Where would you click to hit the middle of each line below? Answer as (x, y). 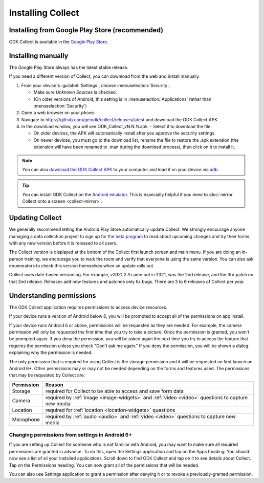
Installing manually (39, 55)
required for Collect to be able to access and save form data (114, 391)
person (16, 259)
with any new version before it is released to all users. (63, 243)
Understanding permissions (53, 296)
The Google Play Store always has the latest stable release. (69, 67)
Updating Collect (35, 218)
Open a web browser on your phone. (58, 113)
